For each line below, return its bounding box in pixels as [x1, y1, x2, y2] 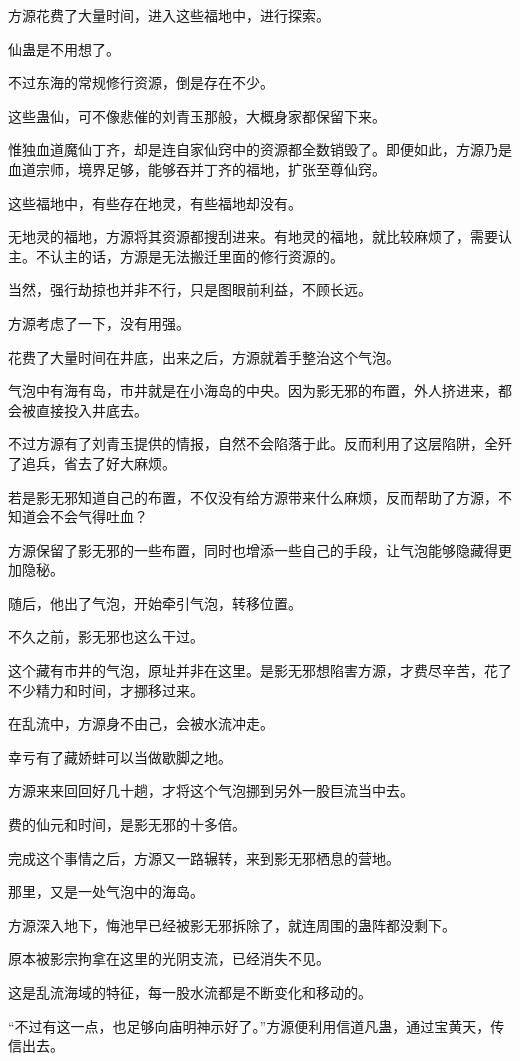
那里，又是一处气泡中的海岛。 [8, 881, 204, 902]
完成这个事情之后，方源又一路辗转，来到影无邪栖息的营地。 [8, 847, 400, 868]
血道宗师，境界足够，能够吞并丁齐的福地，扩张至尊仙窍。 [8, 158, 386, 179]
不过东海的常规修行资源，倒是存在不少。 [8, 72, 274, 93]
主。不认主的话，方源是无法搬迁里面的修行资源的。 [8, 245, 344, 266]
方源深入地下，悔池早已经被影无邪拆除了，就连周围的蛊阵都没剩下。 [8, 914, 456, 935]
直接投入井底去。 [35, 399, 148, 420]
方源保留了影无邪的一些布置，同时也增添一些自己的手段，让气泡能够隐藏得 [8, 539, 498, 560]
